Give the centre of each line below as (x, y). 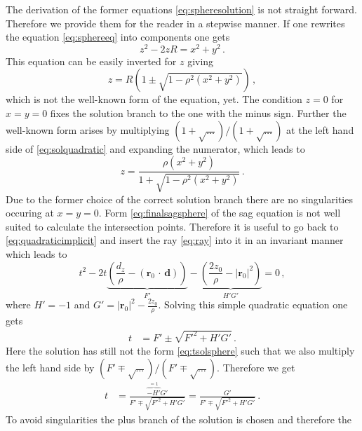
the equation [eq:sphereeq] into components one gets (118, 37)
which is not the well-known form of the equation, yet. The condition (154, 99)
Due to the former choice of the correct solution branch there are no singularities (179, 199)
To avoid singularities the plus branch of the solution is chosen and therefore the (179, 419)
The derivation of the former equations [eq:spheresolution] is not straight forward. (181, 9)
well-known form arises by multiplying (88, 129)
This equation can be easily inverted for (91, 61)
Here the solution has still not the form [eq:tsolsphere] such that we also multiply (180, 351)
